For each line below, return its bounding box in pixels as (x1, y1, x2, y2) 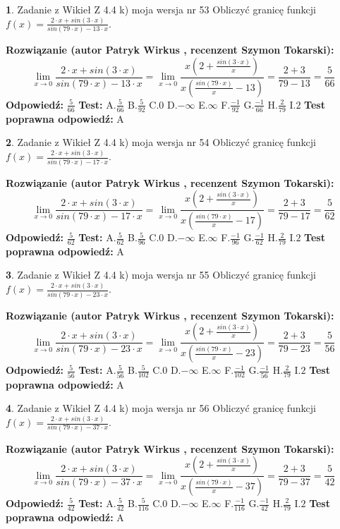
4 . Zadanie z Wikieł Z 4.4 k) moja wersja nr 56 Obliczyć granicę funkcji (6, 401, 316, 415)
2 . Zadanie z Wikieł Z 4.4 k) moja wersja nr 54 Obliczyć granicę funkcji (6, 135, 316, 150)
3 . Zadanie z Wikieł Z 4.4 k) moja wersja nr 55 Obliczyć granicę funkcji (6, 267, 316, 282)
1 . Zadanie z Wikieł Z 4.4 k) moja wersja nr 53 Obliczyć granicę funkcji (6, 2, 316, 16)
